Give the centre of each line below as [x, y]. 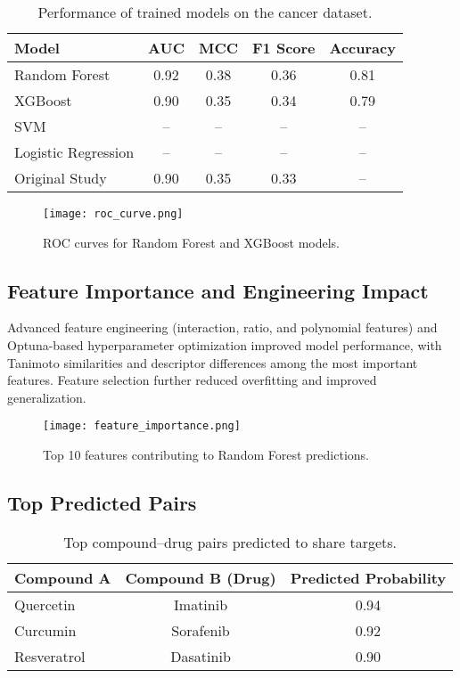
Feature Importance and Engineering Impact [218, 290]
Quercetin [45, 604]
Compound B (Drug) [201, 577]
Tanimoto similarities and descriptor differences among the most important [213, 362]
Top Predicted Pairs [102, 503]
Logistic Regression [74, 152]
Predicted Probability [368, 577]
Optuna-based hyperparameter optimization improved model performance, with [225, 345]
